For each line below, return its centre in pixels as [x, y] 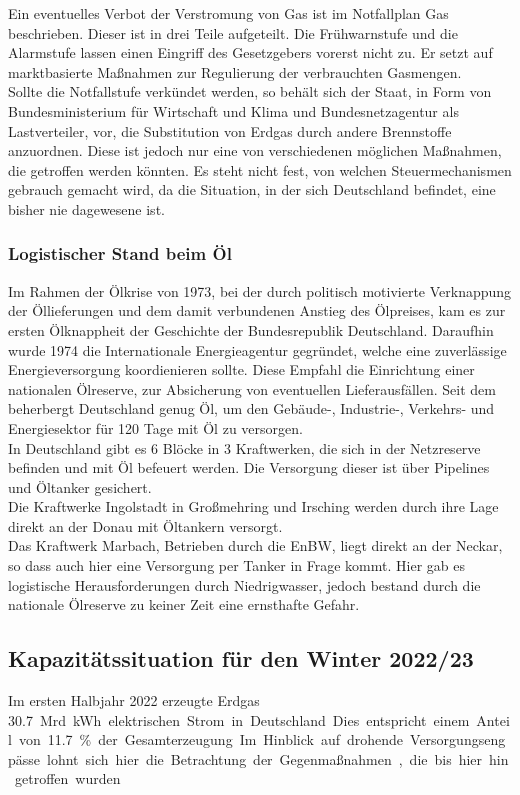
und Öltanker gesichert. [80, 486]
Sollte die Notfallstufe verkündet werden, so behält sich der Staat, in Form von [250, 91]
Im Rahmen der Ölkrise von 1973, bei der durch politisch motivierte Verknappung [260, 290]
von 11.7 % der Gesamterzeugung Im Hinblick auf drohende [211, 739]
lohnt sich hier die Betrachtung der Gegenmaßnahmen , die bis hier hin [278, 758]
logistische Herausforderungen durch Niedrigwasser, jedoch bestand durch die [244, 584]
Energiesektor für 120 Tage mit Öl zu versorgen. [155, 427]
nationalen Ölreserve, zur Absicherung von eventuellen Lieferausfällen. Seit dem [252, 388]
